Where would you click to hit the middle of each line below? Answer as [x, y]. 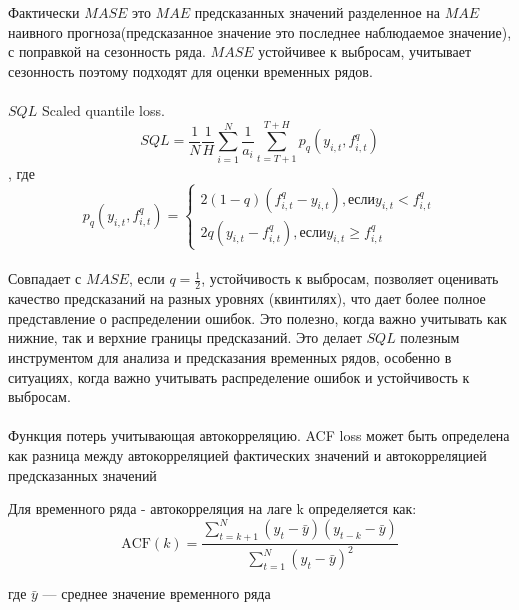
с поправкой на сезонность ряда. [107, 51]
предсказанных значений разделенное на [317, 12]
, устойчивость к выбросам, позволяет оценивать [350, 278]
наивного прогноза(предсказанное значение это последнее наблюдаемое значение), [260, 31]
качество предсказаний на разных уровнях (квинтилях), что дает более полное [247, 298]
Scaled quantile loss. [103, 109]
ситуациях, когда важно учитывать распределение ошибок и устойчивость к [239, 376]
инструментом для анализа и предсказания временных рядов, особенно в [230, 357]
